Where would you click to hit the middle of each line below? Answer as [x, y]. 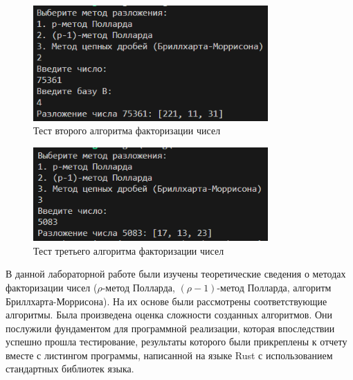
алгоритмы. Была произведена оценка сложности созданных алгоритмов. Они [169, 315]
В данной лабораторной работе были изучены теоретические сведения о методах [176, 274]
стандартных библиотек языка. [70, 369]
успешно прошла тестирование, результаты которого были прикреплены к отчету [176, 342]
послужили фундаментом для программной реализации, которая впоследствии [170, 328]
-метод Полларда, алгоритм [274, 287]
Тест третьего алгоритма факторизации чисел [129, 250]
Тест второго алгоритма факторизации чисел [127, 130]
